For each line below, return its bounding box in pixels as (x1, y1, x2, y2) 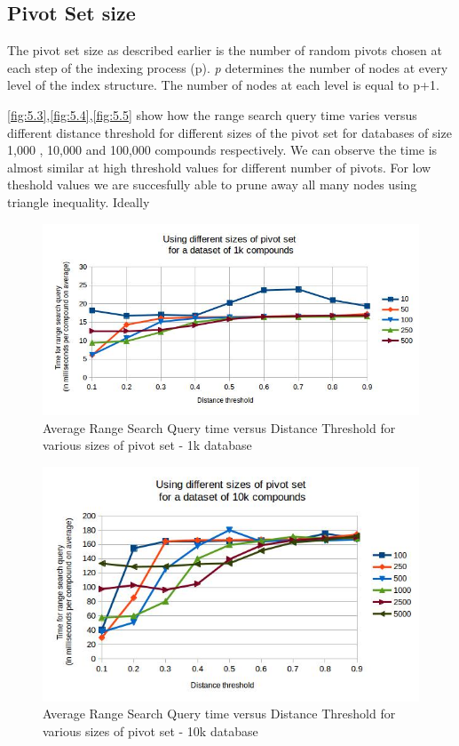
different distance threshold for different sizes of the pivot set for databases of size (7, 123, 452, 141)
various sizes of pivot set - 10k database (43, 721, 258, 740)
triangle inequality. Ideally (7, 192, 150, 211)
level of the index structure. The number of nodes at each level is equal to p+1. (7, 76, 439, 94)
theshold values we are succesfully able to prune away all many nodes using (7, 175, 417, 194)
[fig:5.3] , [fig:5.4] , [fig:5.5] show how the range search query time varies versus (7, 105, 417, 124)
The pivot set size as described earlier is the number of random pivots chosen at (7, 41, 442, 60)
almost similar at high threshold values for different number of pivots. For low (7, 157, 431, 176)
